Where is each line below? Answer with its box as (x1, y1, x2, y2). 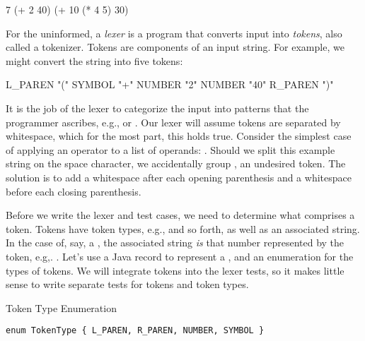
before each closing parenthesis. (6, 184, 141, 198)
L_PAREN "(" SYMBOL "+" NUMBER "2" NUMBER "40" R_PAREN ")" (6, 77, 334, 92)
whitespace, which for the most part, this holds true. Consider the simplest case (6, 128, 352, 143)
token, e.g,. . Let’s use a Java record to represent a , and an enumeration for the (6, 249, 354, 263)
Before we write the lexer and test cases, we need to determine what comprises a (6, 208, 355, 222)
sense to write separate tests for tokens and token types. (6, 277, 249, 292)
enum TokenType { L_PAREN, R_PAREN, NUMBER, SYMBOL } (6, 325, 265, 336)
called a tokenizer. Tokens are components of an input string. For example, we (6, 40, 344, 54)
